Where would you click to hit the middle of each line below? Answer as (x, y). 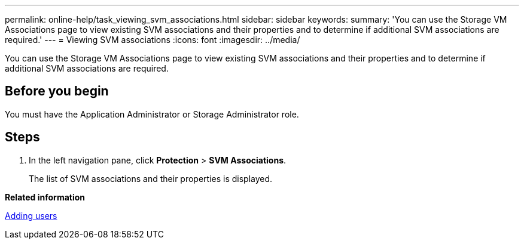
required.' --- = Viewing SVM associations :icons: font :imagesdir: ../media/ (153, 40)
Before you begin (57, 91)
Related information (45, 197)
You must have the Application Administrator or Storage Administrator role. (152, 114)
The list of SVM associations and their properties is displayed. (151, 178)
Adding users (31, 215)
